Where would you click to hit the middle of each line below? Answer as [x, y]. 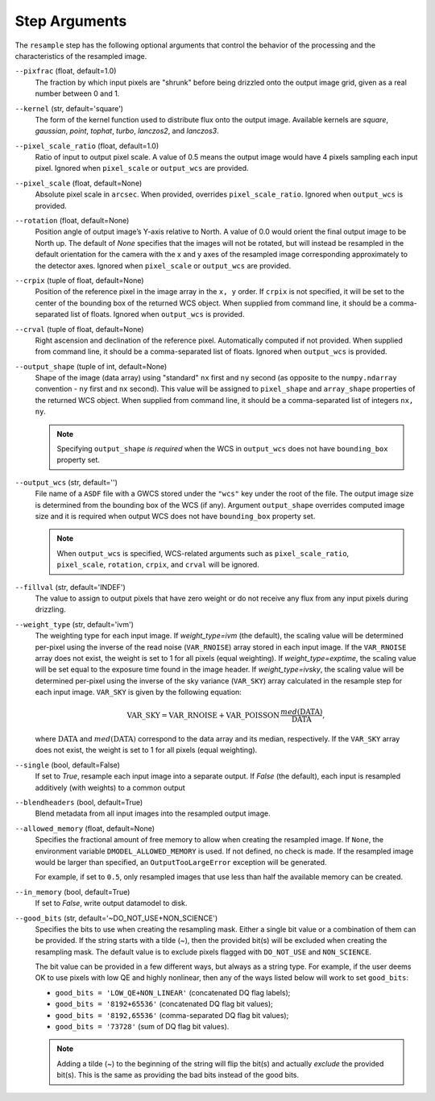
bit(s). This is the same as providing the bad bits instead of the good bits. [178, 1075]
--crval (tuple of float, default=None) [79, 329]
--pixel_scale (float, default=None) [79, 183]
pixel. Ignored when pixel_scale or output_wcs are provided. [142, 168]
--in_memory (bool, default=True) [72, 891]
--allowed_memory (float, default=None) [85, 828]
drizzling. [50, 609]
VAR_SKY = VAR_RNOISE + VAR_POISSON [203, 715]
